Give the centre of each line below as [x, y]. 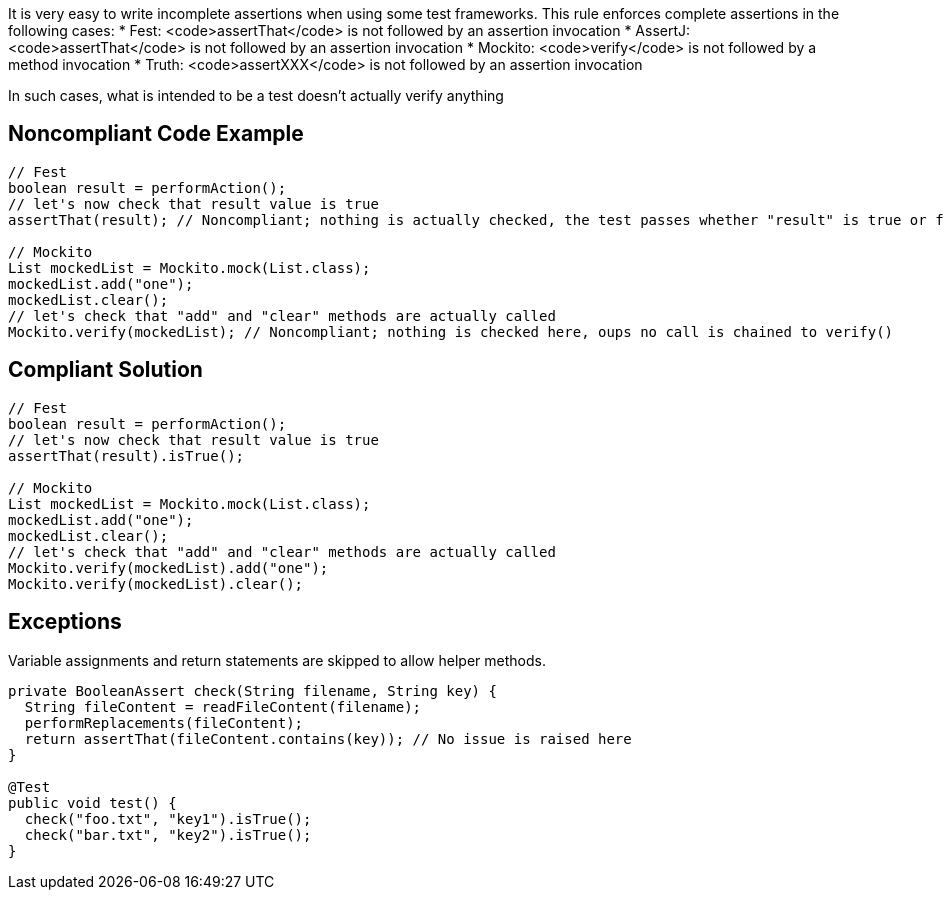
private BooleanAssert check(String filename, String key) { [252, 690]
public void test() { [92, 802]
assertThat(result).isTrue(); [126, 455]
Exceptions [65, 622]
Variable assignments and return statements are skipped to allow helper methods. [277, 660]
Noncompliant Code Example [156, 134]
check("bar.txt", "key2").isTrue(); [168, 834]
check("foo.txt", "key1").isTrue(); [168, 818]
